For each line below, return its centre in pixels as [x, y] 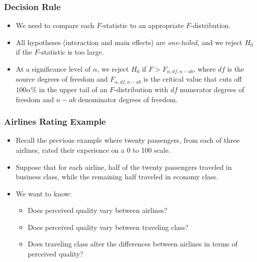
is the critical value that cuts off [193, 79]
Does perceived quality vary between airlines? [97, 210]
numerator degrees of [212, 89]
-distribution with [141, 89]
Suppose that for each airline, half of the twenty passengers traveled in [124, 167]
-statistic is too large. [71, 52]
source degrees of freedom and [62, 79]
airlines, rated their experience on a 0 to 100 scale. [93, 150]
